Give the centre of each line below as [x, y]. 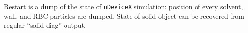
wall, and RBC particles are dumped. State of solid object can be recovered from [124, 16]
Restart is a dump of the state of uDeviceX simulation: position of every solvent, [124, 6]
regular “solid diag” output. [45, 25]
